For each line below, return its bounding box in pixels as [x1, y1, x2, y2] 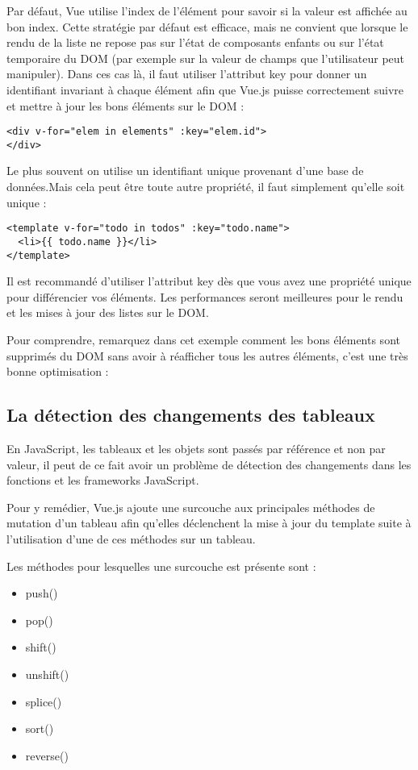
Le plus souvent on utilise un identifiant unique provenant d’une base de [6, 162, 364, 179]
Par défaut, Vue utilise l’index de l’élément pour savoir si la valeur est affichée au [6, 2, 408, 19]
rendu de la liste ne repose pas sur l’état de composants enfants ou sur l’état [6, 34, 384, 51]
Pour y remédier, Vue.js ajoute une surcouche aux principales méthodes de [6, 498, 375, 515]
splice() [25, 693, 62, 710]
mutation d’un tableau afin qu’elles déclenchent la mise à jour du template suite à [6, 514, 412, 531]
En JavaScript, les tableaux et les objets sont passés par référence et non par [6, 439, 386, 456]
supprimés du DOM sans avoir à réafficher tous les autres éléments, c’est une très [6, 347, 408, 364]
